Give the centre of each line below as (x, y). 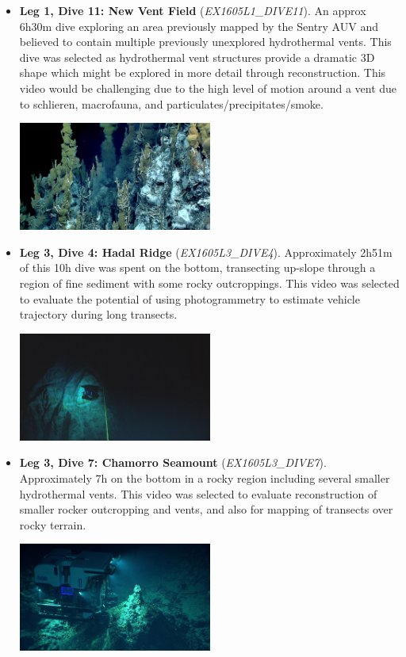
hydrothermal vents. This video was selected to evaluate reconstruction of (198, 493)
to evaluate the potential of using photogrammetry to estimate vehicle (190, 298)
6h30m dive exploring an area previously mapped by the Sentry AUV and (199, 26)
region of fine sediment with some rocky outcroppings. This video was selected (209, 283)
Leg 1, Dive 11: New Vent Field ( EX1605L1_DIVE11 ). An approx (193, 10)
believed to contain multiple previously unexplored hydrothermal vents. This (205, 42)
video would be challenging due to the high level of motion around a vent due (208, 88)
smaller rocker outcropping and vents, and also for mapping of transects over (206, 509)
